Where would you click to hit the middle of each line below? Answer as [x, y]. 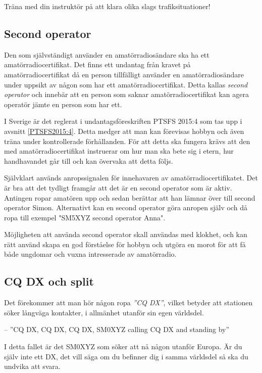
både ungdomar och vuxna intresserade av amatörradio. [90, 254]
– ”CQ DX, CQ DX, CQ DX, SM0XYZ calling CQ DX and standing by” [117, 329]
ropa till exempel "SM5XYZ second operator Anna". [85, 217]
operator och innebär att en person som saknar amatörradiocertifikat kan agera [127, 94]
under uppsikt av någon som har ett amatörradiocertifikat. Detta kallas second [126, 84]
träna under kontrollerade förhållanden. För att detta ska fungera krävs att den [127, 141]
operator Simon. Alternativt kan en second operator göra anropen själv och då [126, 207]
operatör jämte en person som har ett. [63, 104]
